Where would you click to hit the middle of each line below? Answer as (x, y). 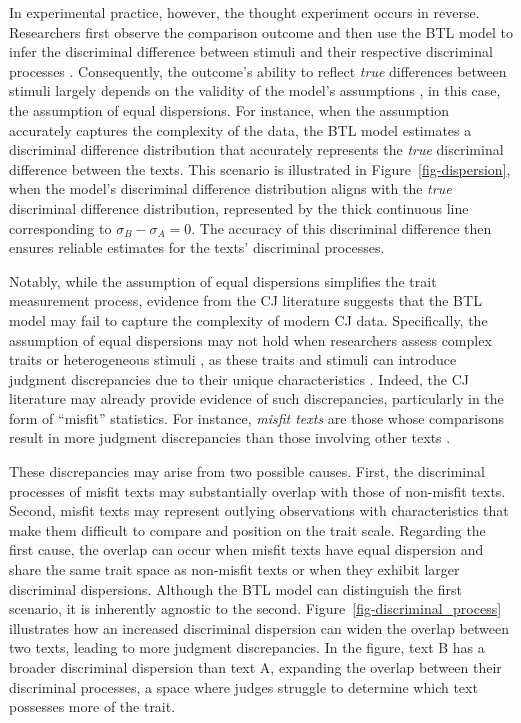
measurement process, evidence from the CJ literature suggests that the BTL (245, 300)
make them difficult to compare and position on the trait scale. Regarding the (247, 529)
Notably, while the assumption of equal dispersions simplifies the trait (223, 280)
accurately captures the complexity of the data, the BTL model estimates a (240, 129)
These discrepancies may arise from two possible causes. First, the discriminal (247, 471)
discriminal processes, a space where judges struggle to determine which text (243, 686)
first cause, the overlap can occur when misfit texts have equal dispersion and (246, 549)
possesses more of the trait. (92, 706)
